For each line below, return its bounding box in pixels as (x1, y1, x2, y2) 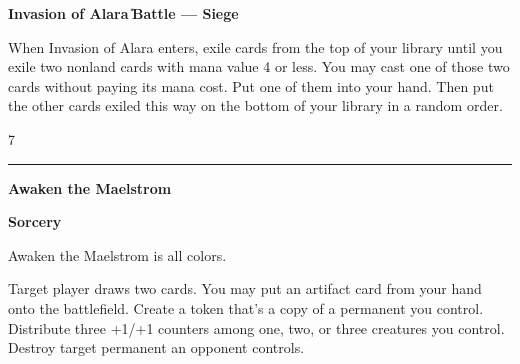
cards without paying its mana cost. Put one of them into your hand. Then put (8, 75, 494, 96)
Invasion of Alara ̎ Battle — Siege (8, 3, 239, 23)
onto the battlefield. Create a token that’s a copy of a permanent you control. (8, 297, 484, 318)
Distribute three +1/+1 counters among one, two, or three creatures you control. (8, 317, 505, 338)
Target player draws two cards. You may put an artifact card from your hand (8, 278, 482, 299)
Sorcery (8, 211, 62, 232)
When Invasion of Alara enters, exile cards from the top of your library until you (8, 36, 503, 57)
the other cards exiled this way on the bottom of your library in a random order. (8, 95, 503, 116)
